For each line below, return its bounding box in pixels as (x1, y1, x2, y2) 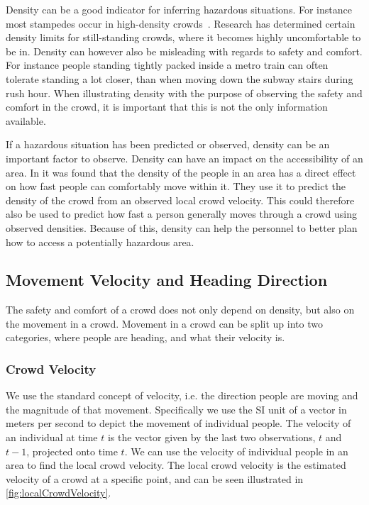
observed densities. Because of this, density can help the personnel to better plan (6, 220, 358, 235)
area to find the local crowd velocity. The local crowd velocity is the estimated (6, 457, 346, 472)
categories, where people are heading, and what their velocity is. (6, 330, 285, 345)
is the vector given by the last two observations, (107, 430, 316, 445)
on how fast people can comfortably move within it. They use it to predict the (6, 179, 346, 194)
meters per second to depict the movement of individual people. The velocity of (6, 416, 351, 431)
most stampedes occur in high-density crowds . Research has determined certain (6, 16, 356, 30)
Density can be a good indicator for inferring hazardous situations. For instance (6, 2, 352, 16)
